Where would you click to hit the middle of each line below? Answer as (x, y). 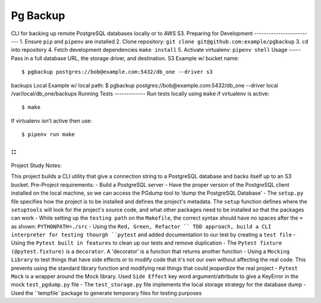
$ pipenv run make (48, 135)
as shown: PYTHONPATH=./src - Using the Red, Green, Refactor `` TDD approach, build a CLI (141, 226)
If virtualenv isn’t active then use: (51, 121)
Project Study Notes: (36, 165)
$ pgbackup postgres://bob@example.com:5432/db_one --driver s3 (117, 72)
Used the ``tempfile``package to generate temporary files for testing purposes (106, 293)
